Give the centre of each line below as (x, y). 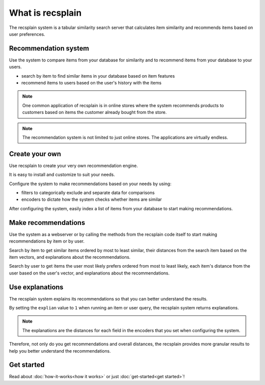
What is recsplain (45, 13)
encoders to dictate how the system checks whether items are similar (92, 199)
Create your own (35, 154)
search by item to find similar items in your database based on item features (98, 76)
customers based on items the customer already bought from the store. (94, 112)
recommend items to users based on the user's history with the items (92, 83)
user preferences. (27, 34)
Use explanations (36, 287)
